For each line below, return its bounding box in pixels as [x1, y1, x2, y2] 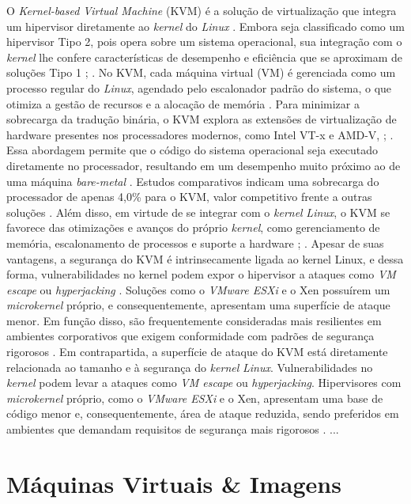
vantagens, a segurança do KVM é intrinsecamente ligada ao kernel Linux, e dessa [6, 250, 404, 267]
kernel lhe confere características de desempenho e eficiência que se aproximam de [6, 48, 403, 65]
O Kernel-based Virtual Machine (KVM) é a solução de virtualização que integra [6, 2, 397, 18]
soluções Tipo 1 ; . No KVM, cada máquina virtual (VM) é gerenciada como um [6, 64, 396, 81]
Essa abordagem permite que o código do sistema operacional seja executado [6, 142, 379, 158]
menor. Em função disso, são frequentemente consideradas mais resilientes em [6, 312, 382, 328]
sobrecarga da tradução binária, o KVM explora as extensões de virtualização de [6, 111, 397, 127]
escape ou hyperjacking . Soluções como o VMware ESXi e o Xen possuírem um [6, 281, 390, 297]
